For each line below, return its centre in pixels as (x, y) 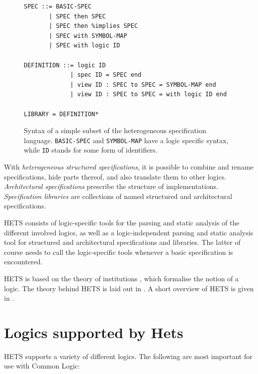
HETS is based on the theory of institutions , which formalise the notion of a (122, 278)
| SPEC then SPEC (77, 16)
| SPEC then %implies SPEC (93, 26)
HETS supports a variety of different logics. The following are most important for (128, 356)
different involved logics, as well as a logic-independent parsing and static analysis (129, 232)
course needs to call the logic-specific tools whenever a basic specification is (119, 252)
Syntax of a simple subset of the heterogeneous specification (115, 130)
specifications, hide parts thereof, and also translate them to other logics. (115, 176)
